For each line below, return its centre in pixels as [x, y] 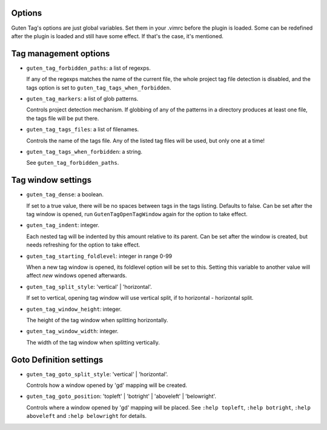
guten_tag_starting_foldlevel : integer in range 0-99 [99, 256]
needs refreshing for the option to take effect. [83, 245]
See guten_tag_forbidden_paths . [73, 163]
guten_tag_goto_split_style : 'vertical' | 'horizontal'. [97, 374]
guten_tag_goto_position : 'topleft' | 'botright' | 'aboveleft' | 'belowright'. [121, 396]
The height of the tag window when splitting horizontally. [97, 320]
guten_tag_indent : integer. [63, 225]
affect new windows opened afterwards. [77, 276]
